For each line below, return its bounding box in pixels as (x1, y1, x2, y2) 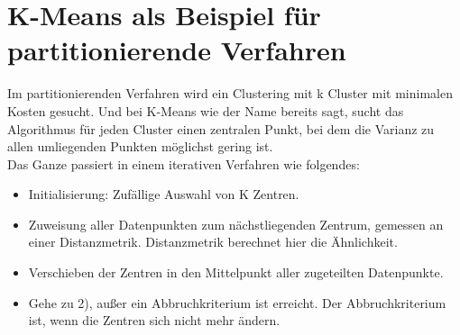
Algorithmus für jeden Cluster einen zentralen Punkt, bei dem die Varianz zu (7, 119, 435, 138)
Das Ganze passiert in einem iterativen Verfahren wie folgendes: (7, 154, 360, 173)
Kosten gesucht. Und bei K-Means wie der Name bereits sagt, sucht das (7, 101, 404, 120)
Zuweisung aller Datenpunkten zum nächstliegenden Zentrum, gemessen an (28, 214, 444, 233)
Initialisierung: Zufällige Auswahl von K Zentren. (28, 185, 299, 204)
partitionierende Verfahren (7, 32, 346, 68)
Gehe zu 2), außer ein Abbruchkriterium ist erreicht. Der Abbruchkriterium (28, 293, 446, 312)
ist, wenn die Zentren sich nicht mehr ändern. (28, 311, 281, 330)
